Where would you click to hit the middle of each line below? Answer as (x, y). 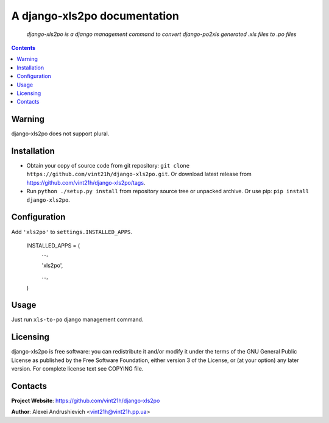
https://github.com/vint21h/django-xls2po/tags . (86, 182)
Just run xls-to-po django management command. (77, 319)
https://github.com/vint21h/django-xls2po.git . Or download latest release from (139, 174)
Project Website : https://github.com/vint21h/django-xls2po (86, 401)
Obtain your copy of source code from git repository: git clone (108, 166)
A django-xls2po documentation (95, 16)
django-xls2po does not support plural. (60, 133)
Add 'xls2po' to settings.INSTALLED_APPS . (72, 232)
